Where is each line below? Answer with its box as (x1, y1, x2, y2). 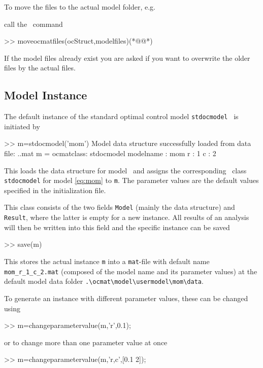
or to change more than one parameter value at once (4, 337, 168, 347)
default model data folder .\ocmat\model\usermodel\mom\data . (4, 276, 204, 286)
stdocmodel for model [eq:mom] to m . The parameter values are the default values (4, 175, 259, 186)
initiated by (4, 121, 40, 131)
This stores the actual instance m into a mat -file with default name (4, 255, 210, 266)
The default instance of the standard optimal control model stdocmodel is (4, 111, 239, 122)
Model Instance (4, 87, 87, 103)
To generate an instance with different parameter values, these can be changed (4, 292, 248, 303)
